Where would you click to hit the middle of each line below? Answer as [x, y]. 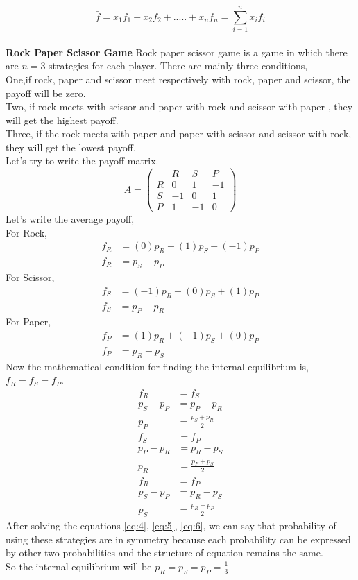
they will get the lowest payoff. [71, 147]
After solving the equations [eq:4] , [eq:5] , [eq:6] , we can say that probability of [171, 525]
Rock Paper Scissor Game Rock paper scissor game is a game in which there [177, 52]
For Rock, [26, 232]
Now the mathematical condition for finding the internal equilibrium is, [157, 366]
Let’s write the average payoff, [70, 219]
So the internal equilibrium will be [79, 566]
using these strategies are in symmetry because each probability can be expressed [178, 539]
